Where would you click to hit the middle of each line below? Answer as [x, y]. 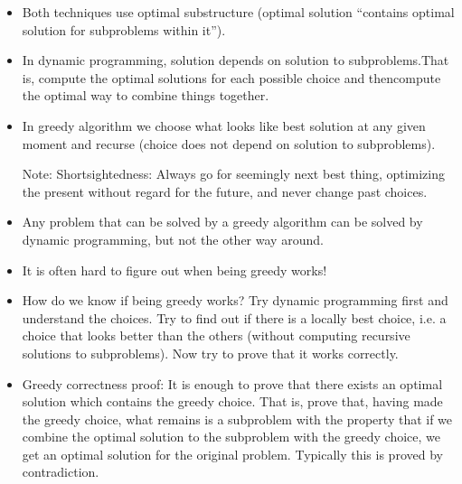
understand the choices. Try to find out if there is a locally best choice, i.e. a [234, 317]
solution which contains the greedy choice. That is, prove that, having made [232, 401]
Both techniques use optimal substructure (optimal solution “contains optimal [238, 12]
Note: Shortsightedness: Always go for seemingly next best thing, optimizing [234, 174]
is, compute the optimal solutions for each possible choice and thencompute [231, 77]
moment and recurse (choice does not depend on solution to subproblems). [229, 143]
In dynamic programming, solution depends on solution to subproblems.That [236, 60]
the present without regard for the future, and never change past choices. [225, 191]
